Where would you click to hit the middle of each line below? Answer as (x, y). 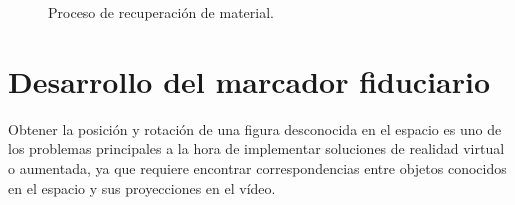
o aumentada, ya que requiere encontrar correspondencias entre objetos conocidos (257, 167)
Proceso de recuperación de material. (161, 12)
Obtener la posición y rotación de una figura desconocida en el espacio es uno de (255, 128)
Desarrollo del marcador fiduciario (249, 80)
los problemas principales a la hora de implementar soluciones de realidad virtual (256, 148)
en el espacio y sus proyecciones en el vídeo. (142, 187)
